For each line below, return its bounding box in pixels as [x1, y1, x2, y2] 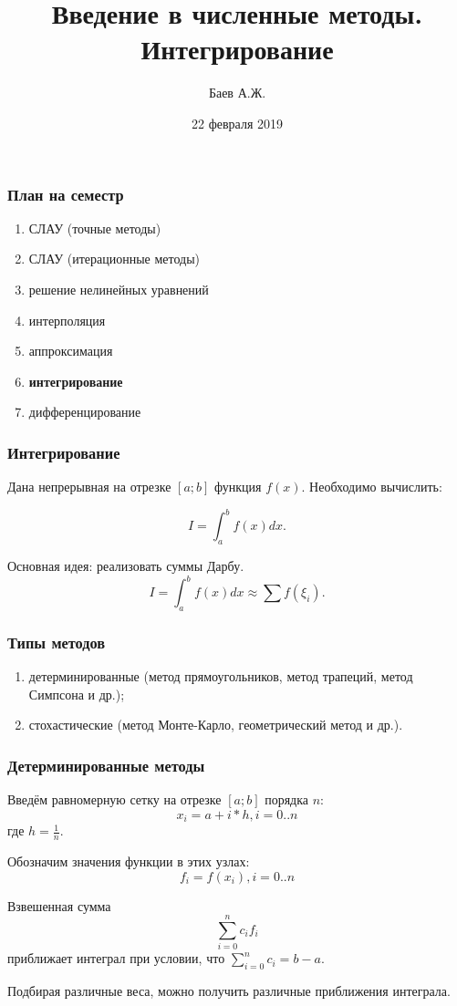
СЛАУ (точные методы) [28, 218, 161, 237]
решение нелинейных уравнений [28, 279, 209, 298]
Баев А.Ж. [208, 83, 266, 102]
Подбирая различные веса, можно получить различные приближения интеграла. [7, 981, 451, 1001]
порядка [265, 790, 309, 809]
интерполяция [28, 310, 106, 329]
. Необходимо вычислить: [301, 477, 442, 496]
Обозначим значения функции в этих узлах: [7, 852, 250, 871]
